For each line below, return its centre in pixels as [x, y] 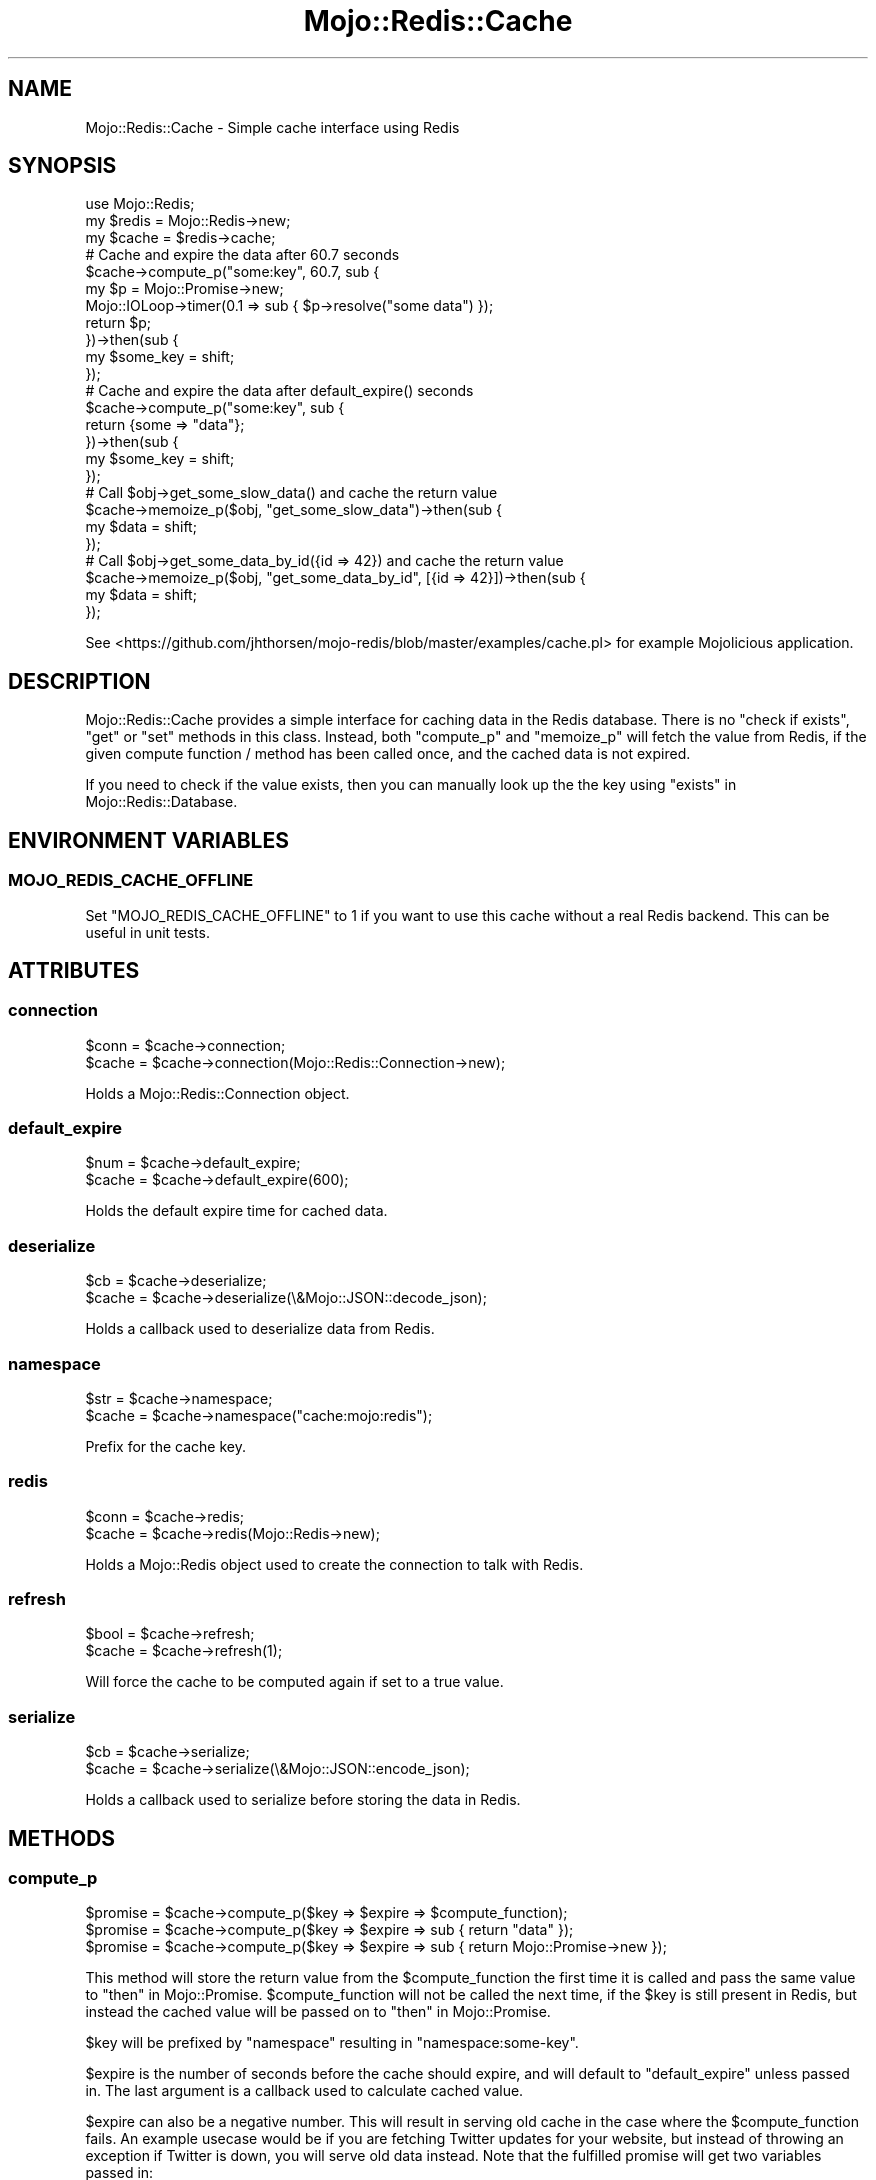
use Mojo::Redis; [140, 204]
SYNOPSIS [62, 166]
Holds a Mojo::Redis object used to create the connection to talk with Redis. [334, 1564]
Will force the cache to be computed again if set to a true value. [294, 1682]
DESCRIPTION [79, 681]
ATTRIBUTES [74, 970]
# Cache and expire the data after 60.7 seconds [242, 255]
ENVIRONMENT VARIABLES [148, 840]
